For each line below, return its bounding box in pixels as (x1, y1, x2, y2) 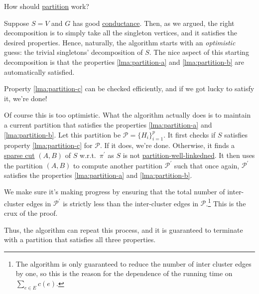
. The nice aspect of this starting (149, 47, 249, 57)
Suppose (4, 17, 29, 28)
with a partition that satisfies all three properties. (4, 234, 156, 245)
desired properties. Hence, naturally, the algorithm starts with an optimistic (4, 37, 236, 47)
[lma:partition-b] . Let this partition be (4, 129, 121, 140)
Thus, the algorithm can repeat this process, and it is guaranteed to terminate (4, 224, 243, 235)
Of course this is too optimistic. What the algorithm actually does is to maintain (4, 110, 251, 120)
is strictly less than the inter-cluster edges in (63, 198, 199, 208)
